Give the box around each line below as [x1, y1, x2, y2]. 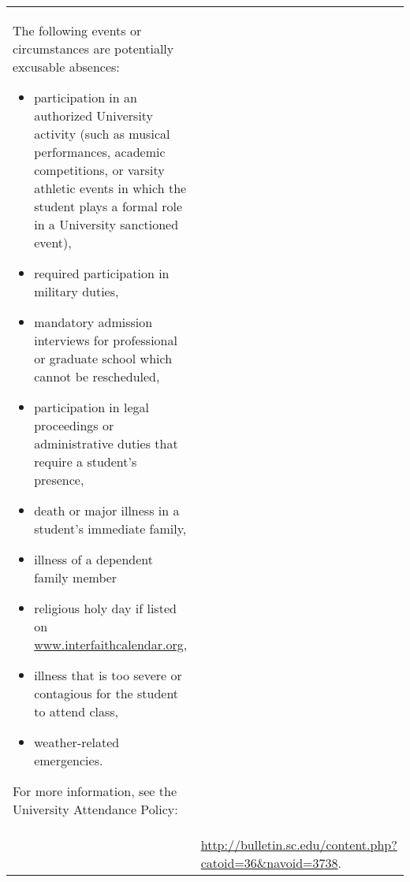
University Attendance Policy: [13, 800, 178, 818]
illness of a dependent [34, 550, 154, 568]
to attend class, [34, 702, 119, 720]
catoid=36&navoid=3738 [200, 854, 338, 872]
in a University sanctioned [34, 215, 179, 233]
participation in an [34, 88, 137, 106]
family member [34, 568, 117, 586]
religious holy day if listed [34, 599, 177, 617]
